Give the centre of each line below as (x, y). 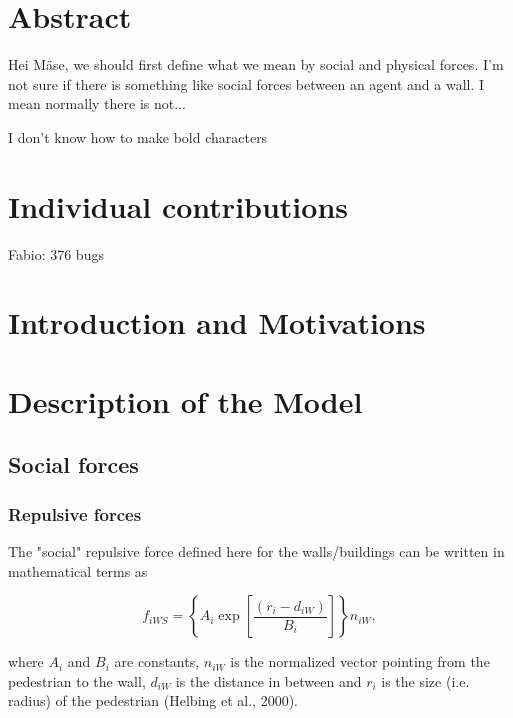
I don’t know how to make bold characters (138, 136)
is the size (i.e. (425, 680)
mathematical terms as (78, 570)
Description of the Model (185, 400)
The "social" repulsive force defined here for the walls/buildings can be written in (256, 550)
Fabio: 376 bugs (56, 253)
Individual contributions (178, 205)
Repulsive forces (75, 513)
